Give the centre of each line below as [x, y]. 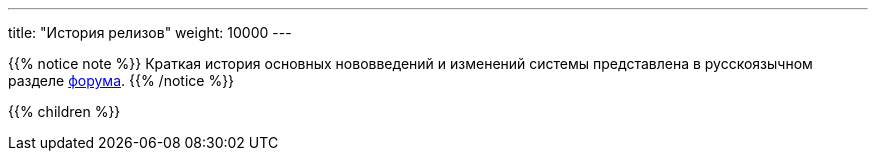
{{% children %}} [64, 111]
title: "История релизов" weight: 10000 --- [150, 32]
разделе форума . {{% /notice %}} [121, 80]
